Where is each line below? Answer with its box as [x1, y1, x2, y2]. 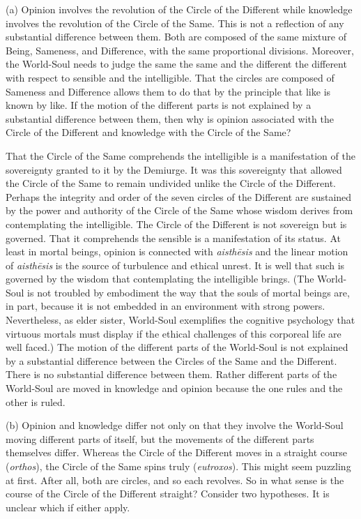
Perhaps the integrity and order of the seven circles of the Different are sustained [6, 189, 352, 204]
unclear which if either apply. [6, 499, 130, 514]
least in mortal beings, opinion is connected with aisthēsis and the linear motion [6, 244, 348, 259]
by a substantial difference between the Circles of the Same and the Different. [6, 353, 337, 368]
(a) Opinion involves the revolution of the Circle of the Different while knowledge [6, 2, 353, 16]
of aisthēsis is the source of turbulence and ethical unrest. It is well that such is [6, 257, 345, 272]
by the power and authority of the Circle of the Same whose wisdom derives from [6, 203, 353, 218]
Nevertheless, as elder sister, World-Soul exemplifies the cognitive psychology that [6, 313, 355, 327]
